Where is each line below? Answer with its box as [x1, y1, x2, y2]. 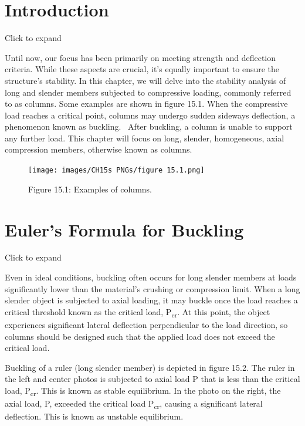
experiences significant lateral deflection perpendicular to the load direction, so [5, 318, 288, 330]
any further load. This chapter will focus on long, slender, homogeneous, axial [5, 131, 284, 144]
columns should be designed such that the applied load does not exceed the [5, 330, 275, 342]
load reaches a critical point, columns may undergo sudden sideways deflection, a [5, 109, 296, 121]
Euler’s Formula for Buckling [5, 217, 244, 241]
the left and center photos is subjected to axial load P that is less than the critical [5, 373, 300, 385]
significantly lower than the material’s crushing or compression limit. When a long [5, 282, 300, 295]
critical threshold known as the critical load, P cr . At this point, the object [5, 305, 270, 319]
